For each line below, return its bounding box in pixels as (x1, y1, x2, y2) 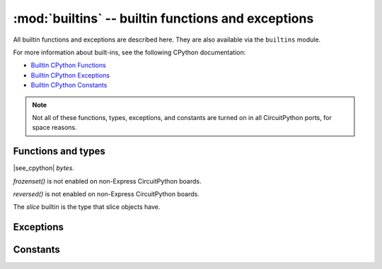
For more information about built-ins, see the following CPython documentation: (13, 48, 246, 56)
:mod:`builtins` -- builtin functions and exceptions (13, 11, 314, 26)
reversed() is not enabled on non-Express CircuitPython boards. (13, 189, 199, 198)
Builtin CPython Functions (30, 61, 106, 70)
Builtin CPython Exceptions (30, 71, 110, 79)
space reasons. (32, 124, 77, 132)
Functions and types (13, 145, 105, 157)
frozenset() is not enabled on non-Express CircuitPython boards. (13, 177, 202, 185)
